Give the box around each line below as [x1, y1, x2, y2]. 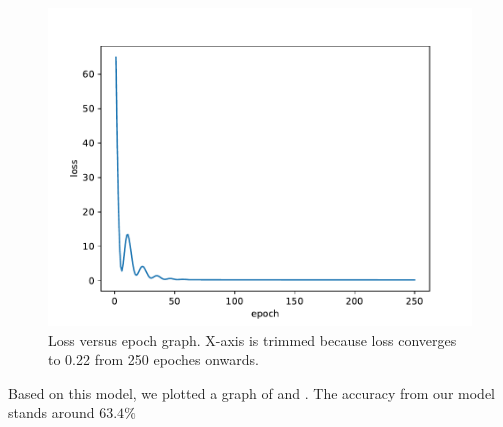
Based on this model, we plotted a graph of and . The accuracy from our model [8, 382, 495, 403]
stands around [8, 402, 95, 423]
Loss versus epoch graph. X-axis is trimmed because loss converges [48, 329, 457, 350]
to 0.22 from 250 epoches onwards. [48, 349, 259, 370]
